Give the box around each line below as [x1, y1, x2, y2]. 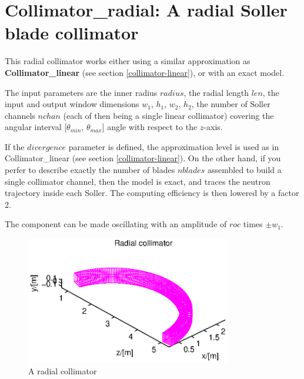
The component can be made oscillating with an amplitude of [5, 218, 227, 230]
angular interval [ [5, 121, 67, 133]
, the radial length [183, 86, 249, 98]
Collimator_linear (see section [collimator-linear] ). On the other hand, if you [5, 152, 281, 164]
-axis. [203, 121, 223, 133]
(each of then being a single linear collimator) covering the [63, 109, 274, 121]
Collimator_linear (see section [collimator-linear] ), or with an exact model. [5, 66, 285, 78]
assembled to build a [207, 164, 282, 176]
